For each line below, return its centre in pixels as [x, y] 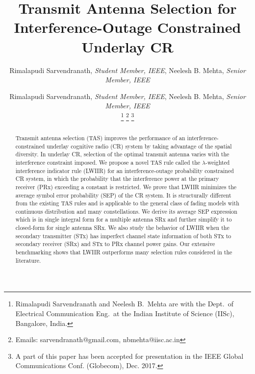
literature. [28, 260]
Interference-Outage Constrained [127, 27]
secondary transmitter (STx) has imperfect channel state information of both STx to [123, 236]
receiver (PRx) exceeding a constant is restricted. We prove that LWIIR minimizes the [126, 187]
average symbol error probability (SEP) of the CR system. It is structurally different [123, 195]
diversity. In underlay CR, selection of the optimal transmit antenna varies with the [122, 154]
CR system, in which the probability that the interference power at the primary [117, 179]
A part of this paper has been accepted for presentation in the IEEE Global [129, 356]
